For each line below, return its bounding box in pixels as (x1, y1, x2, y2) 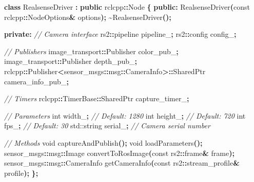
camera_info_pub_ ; (4, 76, 69, 86)
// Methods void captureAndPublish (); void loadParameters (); (4, 137, 203, 148)
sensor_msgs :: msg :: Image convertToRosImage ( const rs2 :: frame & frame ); (4, 147, 235, 158)
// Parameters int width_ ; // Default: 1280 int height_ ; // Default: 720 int (4, 110, 246, 121)
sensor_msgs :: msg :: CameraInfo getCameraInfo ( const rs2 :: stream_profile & (4, 157, 240, 168)
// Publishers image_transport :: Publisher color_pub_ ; (4, 45, 179, 56)
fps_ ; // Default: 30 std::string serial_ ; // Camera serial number (4, 120, 210, 131)
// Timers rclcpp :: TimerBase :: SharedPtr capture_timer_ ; (4, 93, 189, 104)
